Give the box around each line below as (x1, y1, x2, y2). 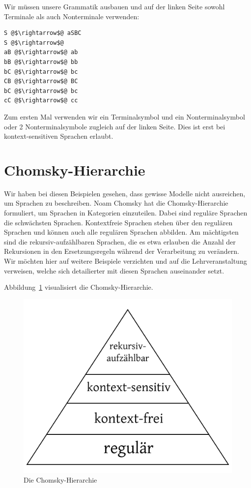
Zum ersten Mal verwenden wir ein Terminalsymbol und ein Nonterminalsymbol (4, 111, 245, 122)
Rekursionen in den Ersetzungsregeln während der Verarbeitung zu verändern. (4, 246, 239, 256)
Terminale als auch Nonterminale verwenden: (4, 11, 139, 21)
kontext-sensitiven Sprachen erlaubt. (4, 131, 113, 141)
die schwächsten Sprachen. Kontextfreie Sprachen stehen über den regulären (4, 217, 233, 227)
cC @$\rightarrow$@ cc (4, 97, 78, 104)
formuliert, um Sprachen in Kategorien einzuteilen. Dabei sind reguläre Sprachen (4, 208, 248, 218)
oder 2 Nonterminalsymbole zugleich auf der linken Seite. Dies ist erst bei (4, 121, 225, 131)
